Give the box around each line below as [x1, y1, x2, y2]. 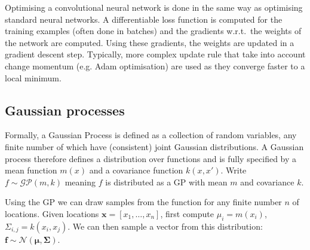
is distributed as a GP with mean [105, 175, 228, 188]
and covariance [240, 175, 294, 188]
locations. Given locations [5, 207, 99, 219]
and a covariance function [89, 164, 183, 176]
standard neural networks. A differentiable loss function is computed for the [5, 13, 283, 25]
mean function [5, 164, 57, 176]
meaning [65, 175, 96, 188]
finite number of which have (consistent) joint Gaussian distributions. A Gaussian [5, 140, 304, 153]
